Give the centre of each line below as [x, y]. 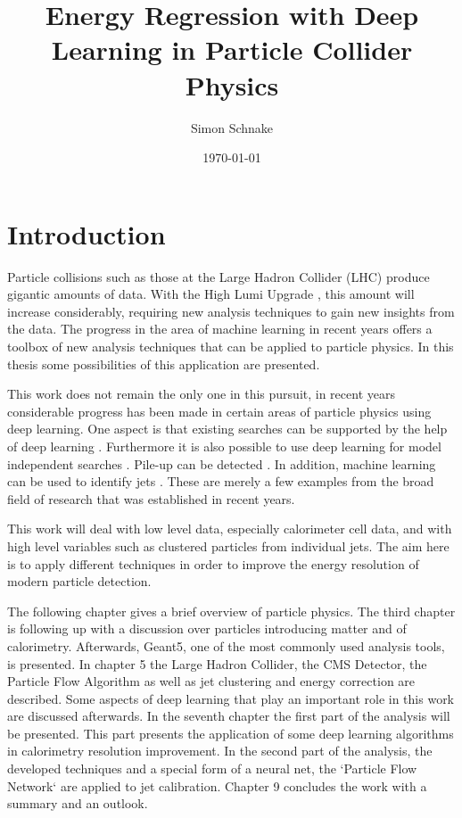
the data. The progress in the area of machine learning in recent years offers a [220, 329]
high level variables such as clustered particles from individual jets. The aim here [228, 545]
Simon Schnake [232, 127]
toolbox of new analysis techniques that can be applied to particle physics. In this [231, 346]
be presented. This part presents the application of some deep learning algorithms [231, 733]
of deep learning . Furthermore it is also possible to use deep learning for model [224, 446]
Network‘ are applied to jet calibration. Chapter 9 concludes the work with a [217, 785]
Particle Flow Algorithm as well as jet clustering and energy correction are [211, 681]
